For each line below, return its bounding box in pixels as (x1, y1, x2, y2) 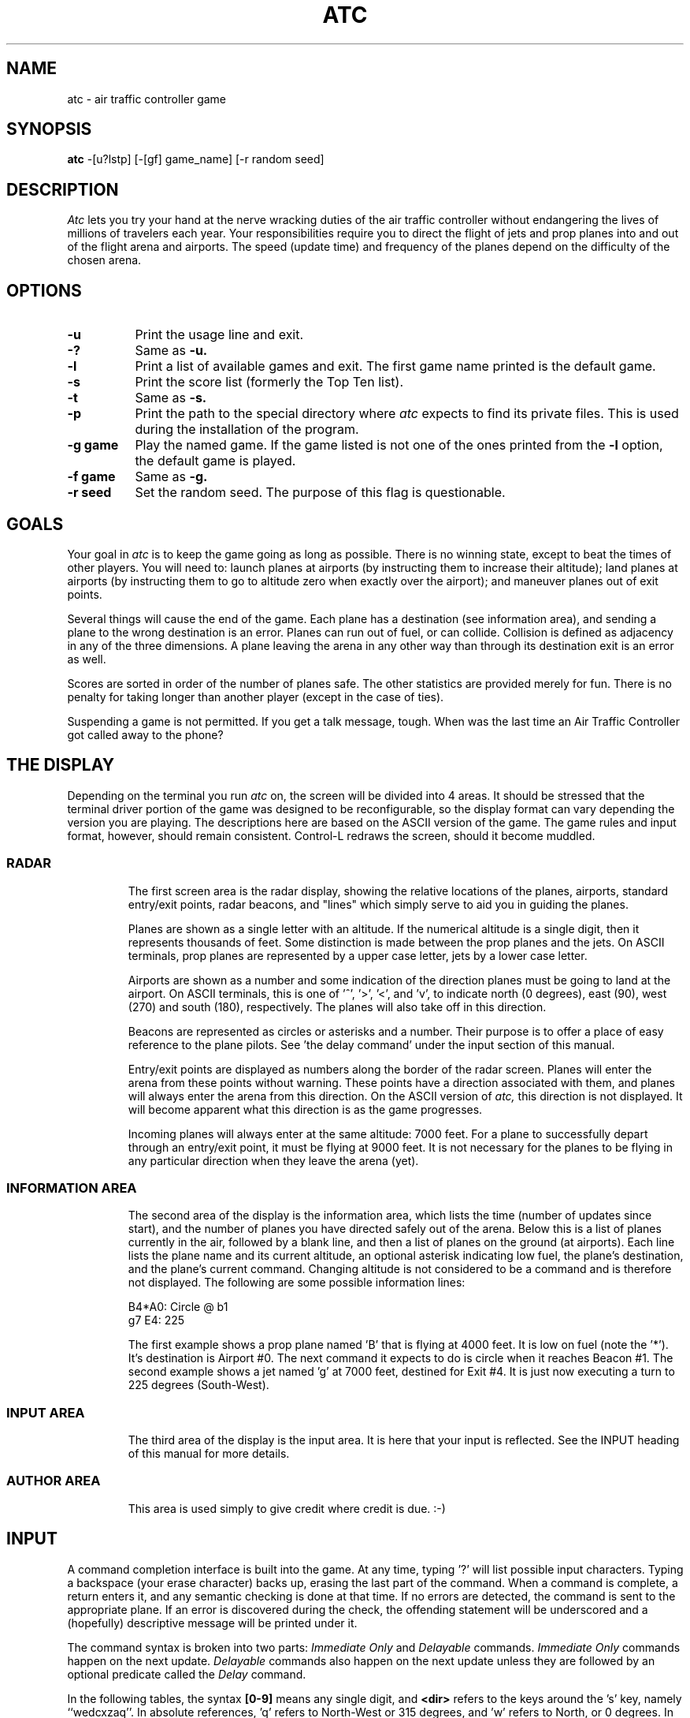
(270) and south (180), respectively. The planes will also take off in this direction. (128, 999, 547, 1014)
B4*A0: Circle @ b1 (128, 1300, 228, 1314)
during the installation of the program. (135, 421, 359, 438)
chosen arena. (67, 253, 142, 267)
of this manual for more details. (128, 1447, 290, 1461)
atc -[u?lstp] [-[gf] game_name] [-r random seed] (67, 152, 325, 166)
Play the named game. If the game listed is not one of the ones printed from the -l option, (135, 437, 663, 454)
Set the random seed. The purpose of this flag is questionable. (135, 484, 506, 501)
